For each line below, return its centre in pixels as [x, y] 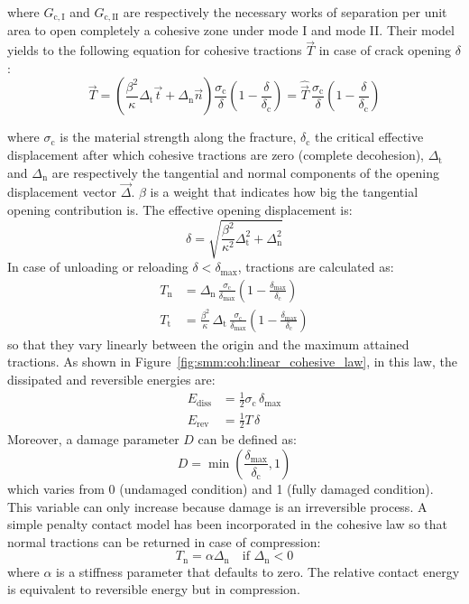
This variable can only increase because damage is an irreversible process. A [217, 506]
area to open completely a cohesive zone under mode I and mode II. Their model [231, 30]
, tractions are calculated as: [316, 267]
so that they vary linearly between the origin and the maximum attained [208, 344]
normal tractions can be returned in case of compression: [164, 541]
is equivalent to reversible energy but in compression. [154, 589]
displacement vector [62, 192]
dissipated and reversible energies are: [111, 380]
